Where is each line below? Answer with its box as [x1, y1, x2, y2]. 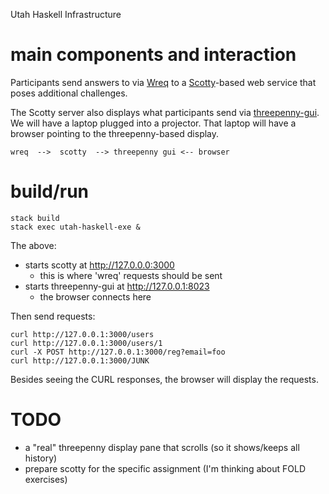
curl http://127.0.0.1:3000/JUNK [10, 355, 150, 366]
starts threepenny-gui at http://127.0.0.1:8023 [24, 280, 210, 292]
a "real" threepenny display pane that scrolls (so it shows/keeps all [24, 441, 300, 453]
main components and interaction [10, 44, 297, 66]
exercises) [24, 473, 68, 485]
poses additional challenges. [10, 87, 128, 99]
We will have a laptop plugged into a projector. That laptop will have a [10, 117, 297, 129]
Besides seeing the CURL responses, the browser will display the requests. [10, 373, 319, 385]
